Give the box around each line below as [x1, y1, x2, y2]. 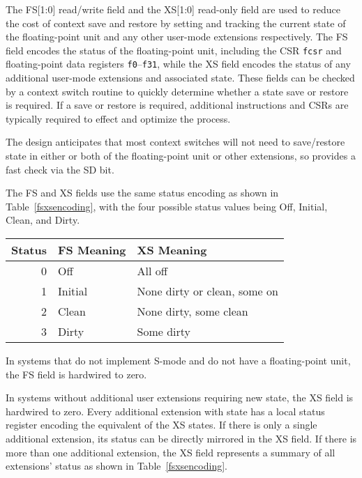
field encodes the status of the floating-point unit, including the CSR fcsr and [6, 43, 342, 57]
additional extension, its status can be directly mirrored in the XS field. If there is [6, 431, 357, 445]
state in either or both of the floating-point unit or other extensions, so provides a [6, 148, 356, 163]
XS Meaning [137, 242, 207, 259]
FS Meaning [57, 242, 126, 259]
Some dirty [137, 323, 191, 340]
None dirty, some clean [137, 303, 248, 320]
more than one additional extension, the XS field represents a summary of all [6, 445, 335, 459]
